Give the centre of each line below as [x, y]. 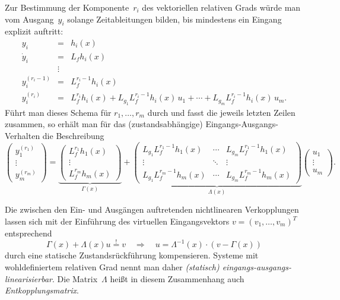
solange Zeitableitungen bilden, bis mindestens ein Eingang [174, 19]
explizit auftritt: [34, 31]
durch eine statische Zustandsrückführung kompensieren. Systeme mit [132, 255]
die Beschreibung [73, 135]
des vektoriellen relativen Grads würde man [221, 7]
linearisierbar [28, 278]
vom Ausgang [29, 19]
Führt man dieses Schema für [58, 112]
